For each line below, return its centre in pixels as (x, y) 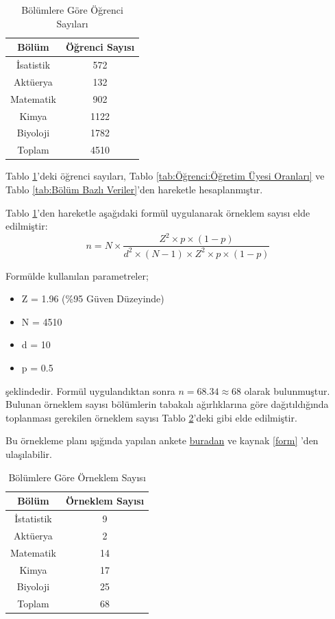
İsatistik (33, 65)
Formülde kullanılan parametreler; (77, 275)
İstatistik (33, 518)
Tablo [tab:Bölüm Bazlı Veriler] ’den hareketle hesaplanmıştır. (134, 189)
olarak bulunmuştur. (287, 390)
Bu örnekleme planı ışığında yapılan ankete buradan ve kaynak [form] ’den (162, 440)
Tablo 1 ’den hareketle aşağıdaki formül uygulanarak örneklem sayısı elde (158, 212)
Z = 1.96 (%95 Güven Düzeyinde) (93, 299)
